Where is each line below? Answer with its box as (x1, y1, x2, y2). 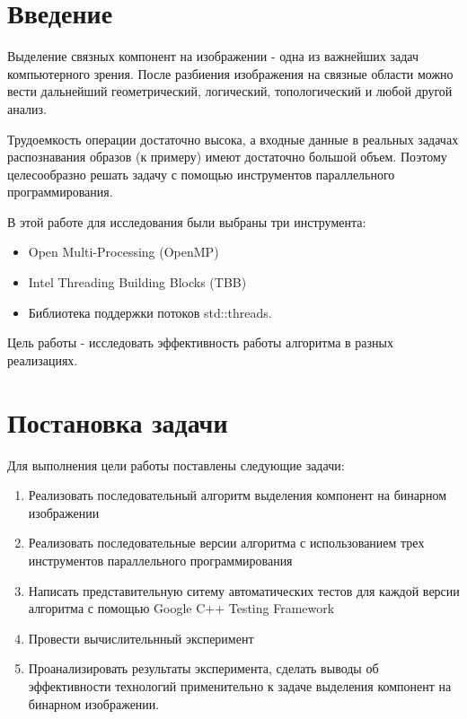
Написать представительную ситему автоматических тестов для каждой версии (28, 581, 460, 600)
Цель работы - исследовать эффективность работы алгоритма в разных (7, 333, 393, 352)
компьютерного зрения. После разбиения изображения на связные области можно (7, 64, 454, 83)
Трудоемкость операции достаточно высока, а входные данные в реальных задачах (7, 129, 459, 148)
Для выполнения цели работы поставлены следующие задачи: (7, 455, 345, 474)
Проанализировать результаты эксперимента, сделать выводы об (28, 659, 379, 678)
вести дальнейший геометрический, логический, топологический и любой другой (7, 82, 453, 101)
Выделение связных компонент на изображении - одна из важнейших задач (7, 47, 419, 66)
